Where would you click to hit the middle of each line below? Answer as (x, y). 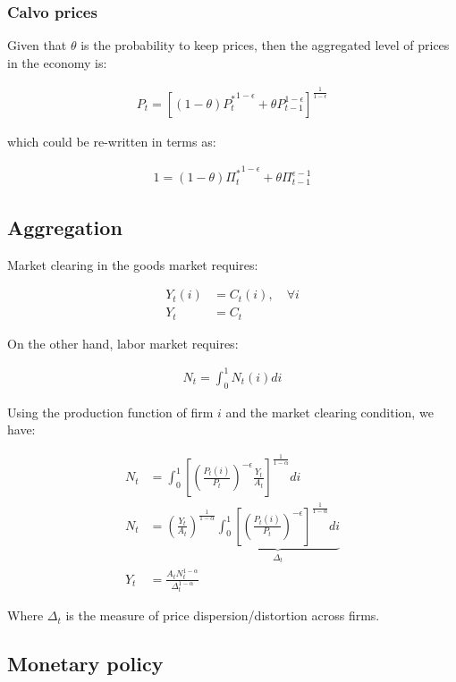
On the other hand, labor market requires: (123, 343)
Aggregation (65, 227)
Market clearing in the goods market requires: (133, 264)
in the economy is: (57, 62)
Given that (37, 45)
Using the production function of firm (110, 412)
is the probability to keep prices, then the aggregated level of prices (265, 45)
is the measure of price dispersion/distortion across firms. (223, 615)
